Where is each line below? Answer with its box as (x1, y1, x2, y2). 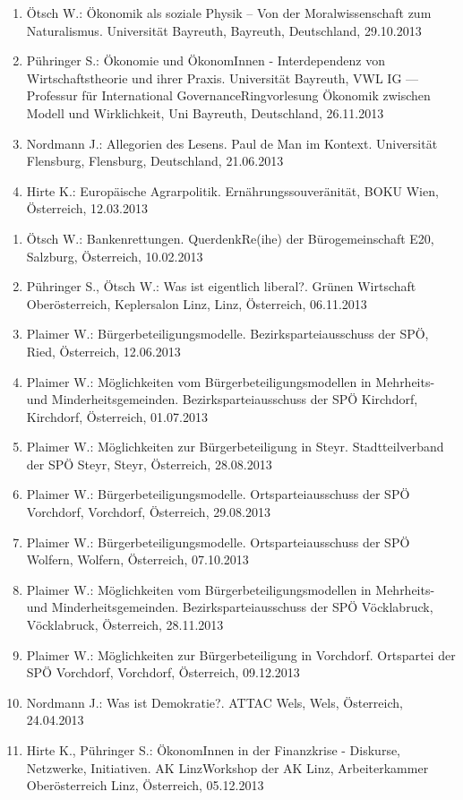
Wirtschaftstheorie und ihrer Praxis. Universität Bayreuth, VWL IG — (26, 68, 419, 87)
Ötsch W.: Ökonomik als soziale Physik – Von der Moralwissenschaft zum (26, 4, 432, 22)
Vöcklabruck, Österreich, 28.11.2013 (26, 615, 224, 634)
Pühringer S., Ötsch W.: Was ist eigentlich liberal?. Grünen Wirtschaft (26, 277, 416, 296)
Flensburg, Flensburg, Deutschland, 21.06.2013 (26, 151, 284, 170)
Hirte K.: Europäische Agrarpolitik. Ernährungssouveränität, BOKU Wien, (26, 181, 439, 200)
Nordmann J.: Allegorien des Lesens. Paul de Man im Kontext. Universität (26, 133, 438, 152)
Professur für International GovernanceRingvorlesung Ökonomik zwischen (26, 86, 431, 105)
